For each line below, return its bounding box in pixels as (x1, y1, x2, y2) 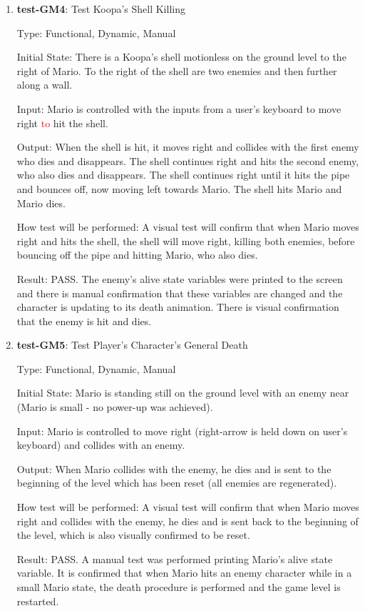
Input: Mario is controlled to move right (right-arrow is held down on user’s (16, 423, 348, 438)
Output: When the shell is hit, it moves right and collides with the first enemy (16, 139, 359, 154)
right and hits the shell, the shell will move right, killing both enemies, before (16, 233, 355, 248)
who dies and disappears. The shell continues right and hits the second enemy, (16, 153, 359, 168)
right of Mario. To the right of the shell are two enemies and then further (16, 63, 337, 78)
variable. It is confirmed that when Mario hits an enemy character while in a (16, 565, 352, 580)
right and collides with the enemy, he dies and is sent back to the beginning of (16, 513, 359, 528)
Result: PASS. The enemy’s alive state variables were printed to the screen (16, 271, 343, 286)
